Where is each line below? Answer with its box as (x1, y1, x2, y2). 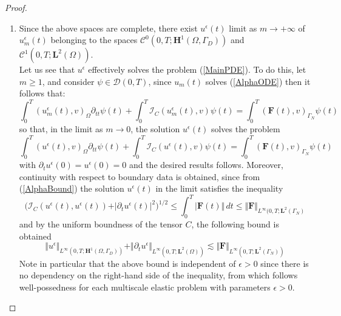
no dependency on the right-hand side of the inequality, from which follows (19, 269, 298, 281)
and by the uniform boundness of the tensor (19, 218, 183, 230)
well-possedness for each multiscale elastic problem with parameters (19, 280, 271, 293)
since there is (260, 257, 309, 269)
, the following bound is (191, 218, 279, 230)
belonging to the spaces (50, 33, 138, 46)
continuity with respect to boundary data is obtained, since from (19, 170, 260, 183)
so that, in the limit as (19, 123, 103, 135)
